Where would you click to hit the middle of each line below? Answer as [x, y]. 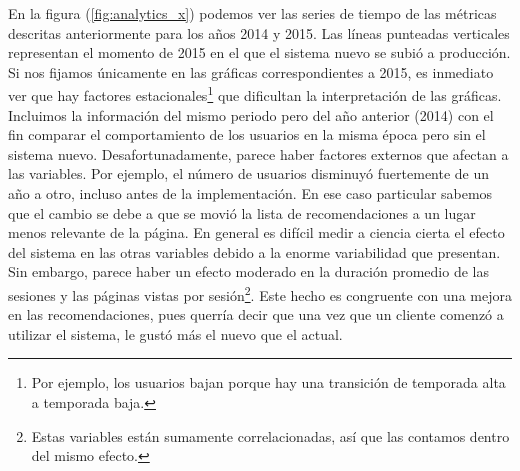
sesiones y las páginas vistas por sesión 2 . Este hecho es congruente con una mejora [260, 293]
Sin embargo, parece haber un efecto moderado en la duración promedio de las [248, 271]
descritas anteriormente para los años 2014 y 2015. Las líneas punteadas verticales [259, 32]
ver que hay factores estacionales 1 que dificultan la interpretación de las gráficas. [255, 94]
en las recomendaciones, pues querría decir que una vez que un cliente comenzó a [256, 314]
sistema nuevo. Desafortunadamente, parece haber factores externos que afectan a [258, 153]
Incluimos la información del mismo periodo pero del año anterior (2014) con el [251, 114]
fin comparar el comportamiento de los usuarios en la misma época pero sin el [247, 134]
